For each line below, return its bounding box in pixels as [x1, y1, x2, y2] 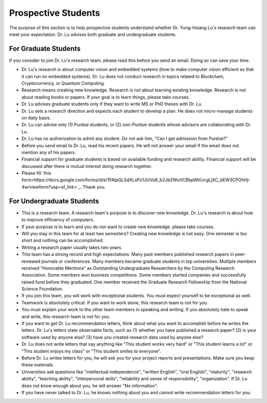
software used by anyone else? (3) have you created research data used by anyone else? [21, 334, 204, 340]
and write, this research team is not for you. [21, 314, 111, 320]
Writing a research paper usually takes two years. [21, 244, 123, 250]
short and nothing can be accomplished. [21, 238, 104, 243]
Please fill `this [21, 170, 51, 176]
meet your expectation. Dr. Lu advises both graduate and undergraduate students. [9, 31, 177, 37]
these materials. [21, 362, 54, 368]
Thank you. [82, 184, 106, 190]
